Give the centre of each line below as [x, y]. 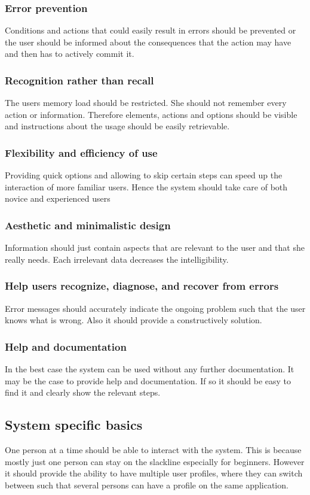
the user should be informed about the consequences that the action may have [148, 42]
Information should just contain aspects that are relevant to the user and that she [155, 247]
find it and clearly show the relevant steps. [83, 392]
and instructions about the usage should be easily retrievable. [117, 126]
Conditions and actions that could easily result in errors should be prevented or [151, 30]
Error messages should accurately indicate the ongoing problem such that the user [155, 308]
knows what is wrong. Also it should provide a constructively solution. [133, 320]
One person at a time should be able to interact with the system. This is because [153, 450]
